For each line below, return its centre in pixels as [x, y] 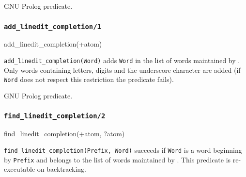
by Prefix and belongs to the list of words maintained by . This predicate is [117, 159]
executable [20, 169]
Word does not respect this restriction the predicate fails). [89, 79]
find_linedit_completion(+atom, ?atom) [64, 134]
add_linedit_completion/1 [53, 26]
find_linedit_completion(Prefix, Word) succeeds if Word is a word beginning [123, 150]
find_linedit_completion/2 [55, 116]
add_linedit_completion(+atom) [53, 44]
